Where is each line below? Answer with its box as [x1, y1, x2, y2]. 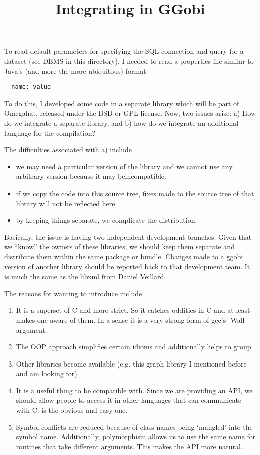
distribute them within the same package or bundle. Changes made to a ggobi [4, 251, 243, 261]
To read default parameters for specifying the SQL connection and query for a [4, 46, 244, 56]
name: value [11, 83, 51, 91]
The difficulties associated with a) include [4, 144, 132, 155]
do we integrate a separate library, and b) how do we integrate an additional [4, 118, 239, 128]
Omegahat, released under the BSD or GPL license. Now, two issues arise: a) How [4, 108, 256, 118]
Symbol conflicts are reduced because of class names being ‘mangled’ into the [16, 421, 253, 432]
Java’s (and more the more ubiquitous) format [4, 65, 146, 76]
